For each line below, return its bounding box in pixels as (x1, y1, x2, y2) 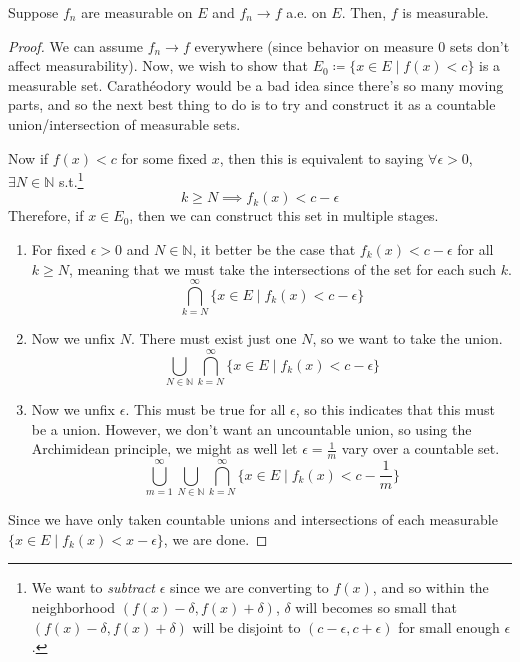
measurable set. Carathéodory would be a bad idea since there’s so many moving (8, 74, 504, 95)
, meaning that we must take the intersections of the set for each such (69, 258, 496, 279)
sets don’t (449, 35, 510, 56)
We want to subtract (31, 577, 156, 598)
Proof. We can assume (8, 35, 144, 56)
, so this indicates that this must (295, 399, 495, 420)
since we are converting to (170, 577, 329, 598)
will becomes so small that (295, 596, 457, 617)
